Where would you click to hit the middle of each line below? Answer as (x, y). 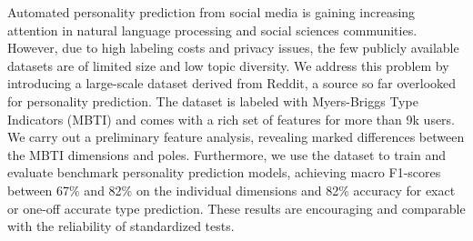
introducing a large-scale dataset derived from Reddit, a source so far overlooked (232, 83)
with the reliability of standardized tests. (121, 226)
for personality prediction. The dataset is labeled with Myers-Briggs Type (213, 100)
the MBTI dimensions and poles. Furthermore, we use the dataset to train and (226, 154)
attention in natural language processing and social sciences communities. (212, 30)
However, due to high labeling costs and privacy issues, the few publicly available (233, 48)
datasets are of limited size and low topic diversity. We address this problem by (228, 65)
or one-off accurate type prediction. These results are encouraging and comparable (236, 208)
